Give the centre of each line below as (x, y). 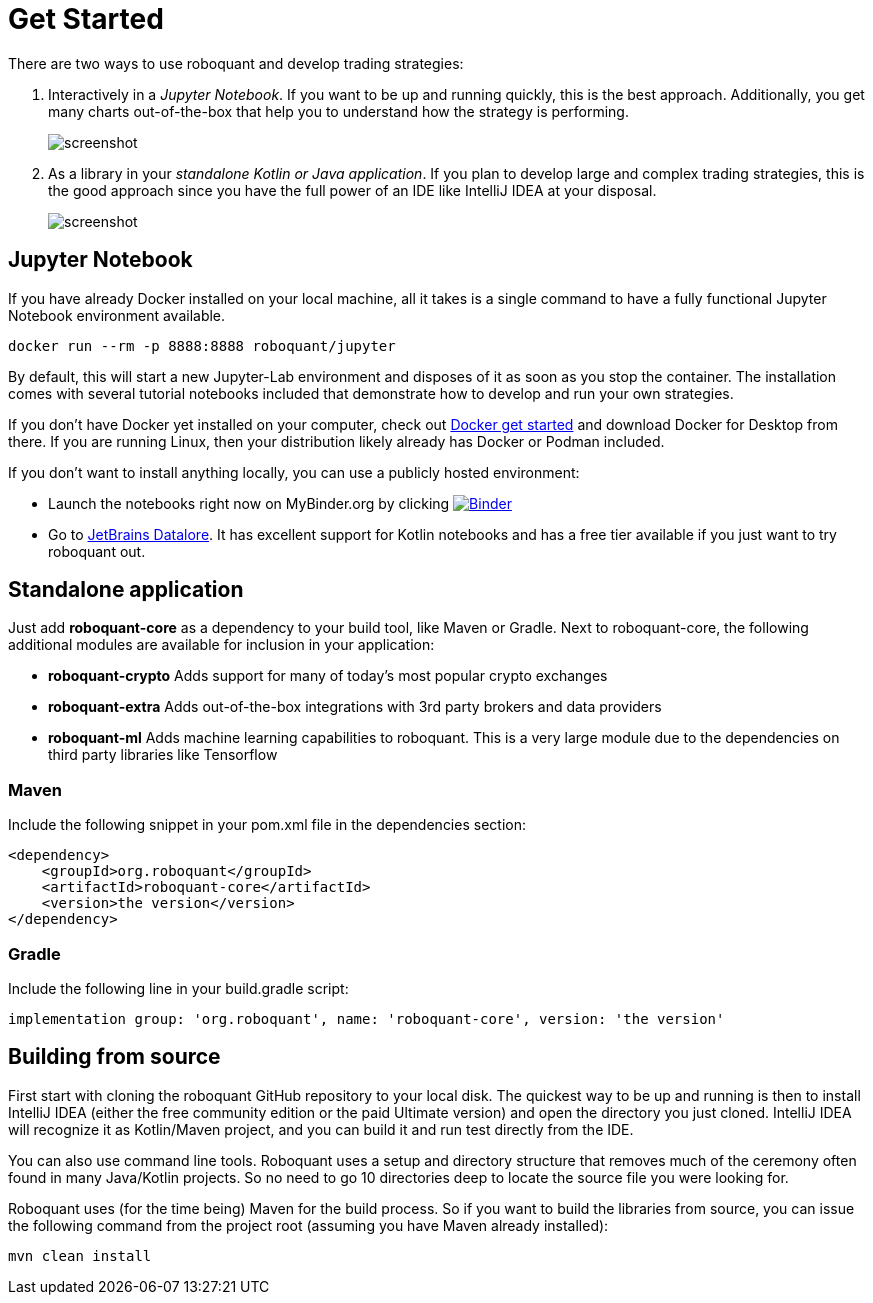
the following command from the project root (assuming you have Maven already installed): (308, 1225)
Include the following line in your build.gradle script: (178, 988)
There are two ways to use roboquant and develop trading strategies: (236, 63)
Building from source (114, 1057)
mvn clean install (80, 1255)
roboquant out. (97, 551)
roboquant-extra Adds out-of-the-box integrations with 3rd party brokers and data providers (355, 707)
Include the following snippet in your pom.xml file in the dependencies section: (267, 825)
